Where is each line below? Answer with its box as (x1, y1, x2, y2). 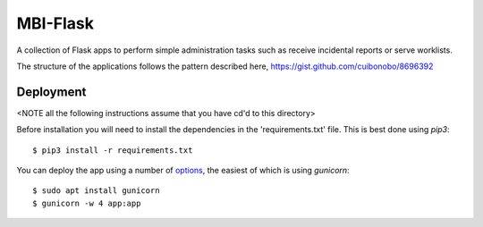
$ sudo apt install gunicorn (32, 186, 160, 196)
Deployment (16, 84, 87, 99)
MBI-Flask (16, 13, 94, 33)
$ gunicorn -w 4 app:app (32, 198, 141, 208)
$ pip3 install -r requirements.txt (32, 145, 193, 156)
